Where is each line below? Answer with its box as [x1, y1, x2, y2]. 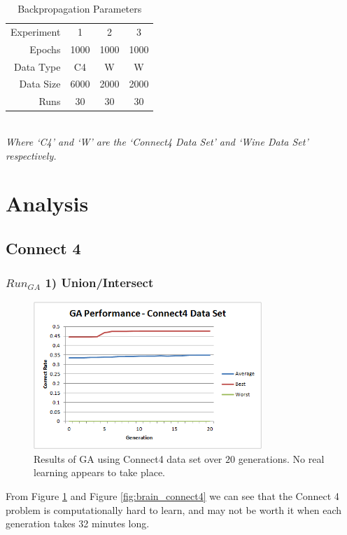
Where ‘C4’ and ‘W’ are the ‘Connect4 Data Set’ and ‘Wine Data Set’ [6, 134, 309, 148]
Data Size [19, 76, 61, 91]
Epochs [29, 41, 61, 56]
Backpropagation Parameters [17, 1, 142, 15]
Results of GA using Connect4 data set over [34, 451, 222, 466]
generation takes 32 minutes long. [6, 516, 150, 531]
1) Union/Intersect [45, 274, 154, 291]
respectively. [6, 148, 57, 162]
